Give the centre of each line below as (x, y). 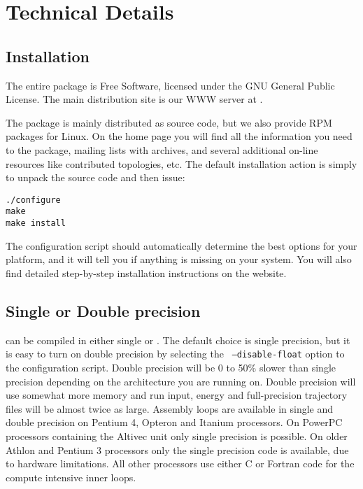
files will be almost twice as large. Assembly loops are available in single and (170, 408)
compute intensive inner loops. (71, 477)
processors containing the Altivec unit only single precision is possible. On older (177, 435)
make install (36, 224)
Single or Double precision (103, 310)
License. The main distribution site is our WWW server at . (134, 99)
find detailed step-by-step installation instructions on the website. (146, 272)
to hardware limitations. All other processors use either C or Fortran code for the (180, 463)
